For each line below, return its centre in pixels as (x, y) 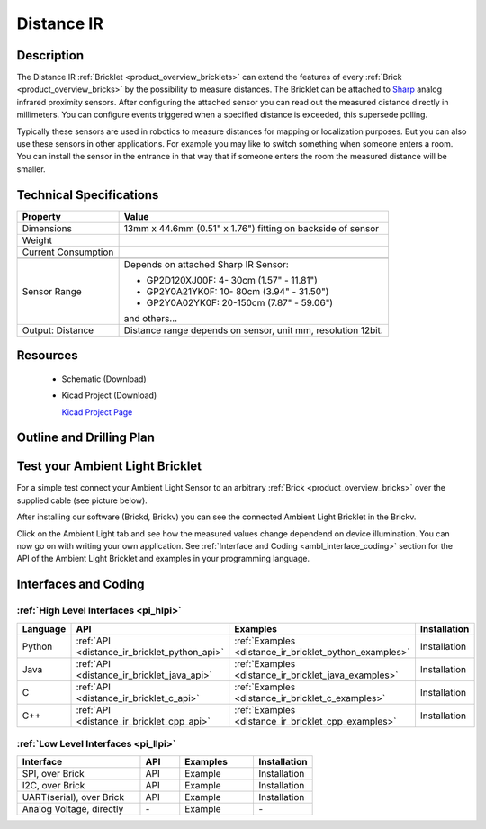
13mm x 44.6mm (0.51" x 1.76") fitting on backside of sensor (252, 228)
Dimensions (47, 228)
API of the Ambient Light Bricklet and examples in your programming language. (163, 559)
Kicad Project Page (97, 412)
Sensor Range (52, 291)
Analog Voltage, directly (73, 809)
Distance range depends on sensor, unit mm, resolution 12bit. (254, 330)
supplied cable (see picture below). (82, 500)
